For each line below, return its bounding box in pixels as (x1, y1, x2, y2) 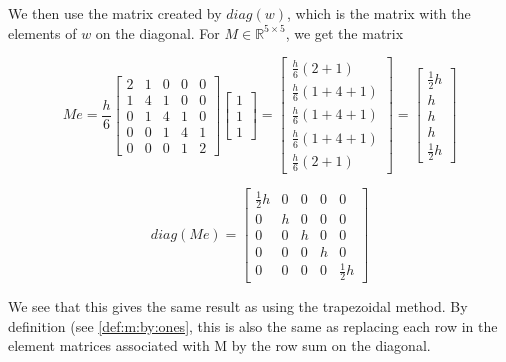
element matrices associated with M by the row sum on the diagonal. (8, 335, 431, 356)
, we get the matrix (285, 22, 404, 43)
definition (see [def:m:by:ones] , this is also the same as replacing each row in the (8, 315, 498, 336)
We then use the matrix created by (8, 3, 222, 23)
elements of (8, 22, 77, 43)
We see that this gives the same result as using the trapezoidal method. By (8, 295, 468, 316)
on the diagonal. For (95, 22, 220, 43)
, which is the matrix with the (287, 3, 471, 23)
